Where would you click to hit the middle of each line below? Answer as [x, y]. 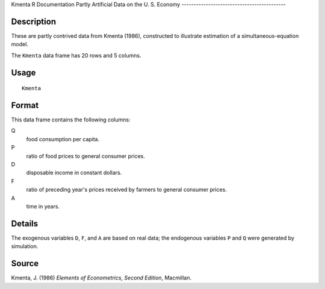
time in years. [43, 206]
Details [25, 223]
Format [25, 105]
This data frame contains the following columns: [71, 120]
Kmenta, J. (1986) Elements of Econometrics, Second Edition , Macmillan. [101, 278]
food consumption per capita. [63, 139]
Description [34, 21]
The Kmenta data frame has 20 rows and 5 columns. [76, 55]
